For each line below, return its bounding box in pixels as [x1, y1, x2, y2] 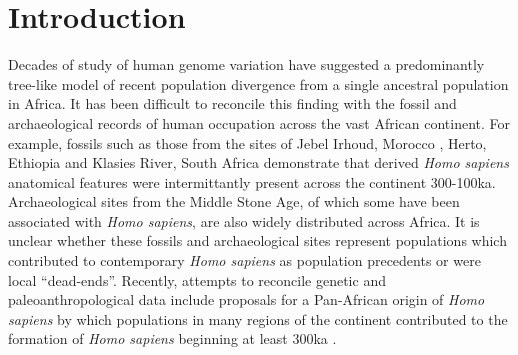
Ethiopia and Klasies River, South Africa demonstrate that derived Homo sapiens [8, 152, 509, 173]
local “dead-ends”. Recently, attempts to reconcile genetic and [8, 269, 386, 290]
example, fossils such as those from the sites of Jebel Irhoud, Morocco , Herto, [8, 132, 487, 153]
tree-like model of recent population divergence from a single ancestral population [8, 73, 509, 94]
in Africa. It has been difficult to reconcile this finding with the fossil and [8, 93, 457, 114]
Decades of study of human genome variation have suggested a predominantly [8, 54, 485, 75]
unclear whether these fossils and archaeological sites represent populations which [8, 230, 507, 251]
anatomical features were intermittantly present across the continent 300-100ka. [8, 171, 496, 192]
